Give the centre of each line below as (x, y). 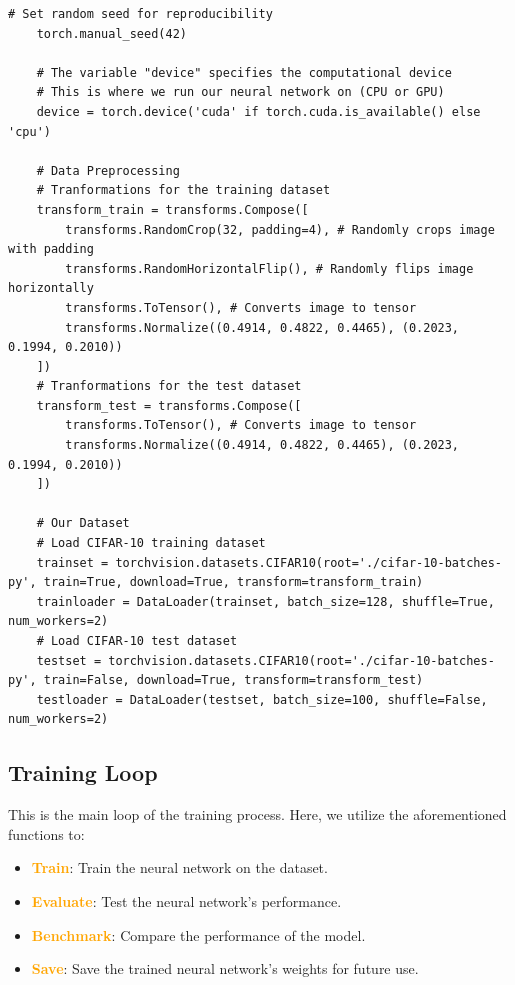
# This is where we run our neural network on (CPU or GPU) (240, 92)
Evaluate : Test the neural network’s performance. (186, 900)
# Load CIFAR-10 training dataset (151, 543)
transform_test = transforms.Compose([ (169, 405)
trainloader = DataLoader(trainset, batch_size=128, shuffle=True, (265, 601)
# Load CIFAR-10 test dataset (137, 641)
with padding (51, 249)
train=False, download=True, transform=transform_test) (233, 680)
